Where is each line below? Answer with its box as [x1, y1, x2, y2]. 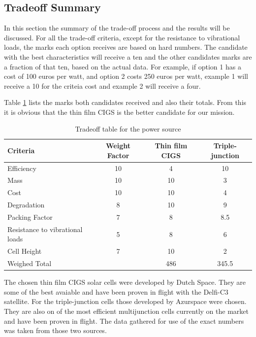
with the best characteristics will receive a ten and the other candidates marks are [4, 51, 252, 62]
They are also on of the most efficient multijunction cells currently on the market [4, 305, 249, 316]
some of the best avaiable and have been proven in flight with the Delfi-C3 [4, 286, 228, 297]
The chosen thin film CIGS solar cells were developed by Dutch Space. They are [4, 277, 246, 287]
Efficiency [7, 163, 36, 173]
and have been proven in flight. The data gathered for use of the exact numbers [4, 315, 244, 326]
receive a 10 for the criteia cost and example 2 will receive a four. [4, 80, 201, 91]
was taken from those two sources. [4, 325, 107, 336]
